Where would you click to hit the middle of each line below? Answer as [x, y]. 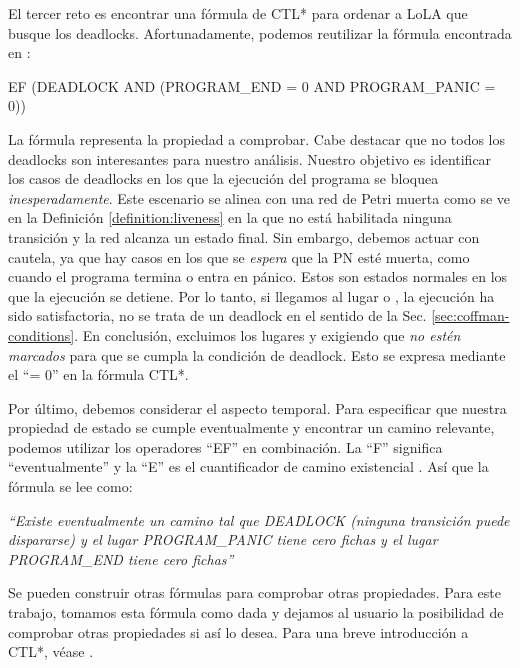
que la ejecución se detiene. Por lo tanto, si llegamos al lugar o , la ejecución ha [251, 295]
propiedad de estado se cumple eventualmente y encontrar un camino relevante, [251, 427]
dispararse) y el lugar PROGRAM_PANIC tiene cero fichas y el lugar [223, 539]
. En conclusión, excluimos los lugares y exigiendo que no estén [267, 334]
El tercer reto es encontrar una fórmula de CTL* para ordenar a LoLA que [238, 13]
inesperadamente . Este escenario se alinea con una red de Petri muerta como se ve [259, 197]
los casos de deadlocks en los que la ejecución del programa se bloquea [223, 178]
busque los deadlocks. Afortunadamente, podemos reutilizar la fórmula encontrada [260, 32]
